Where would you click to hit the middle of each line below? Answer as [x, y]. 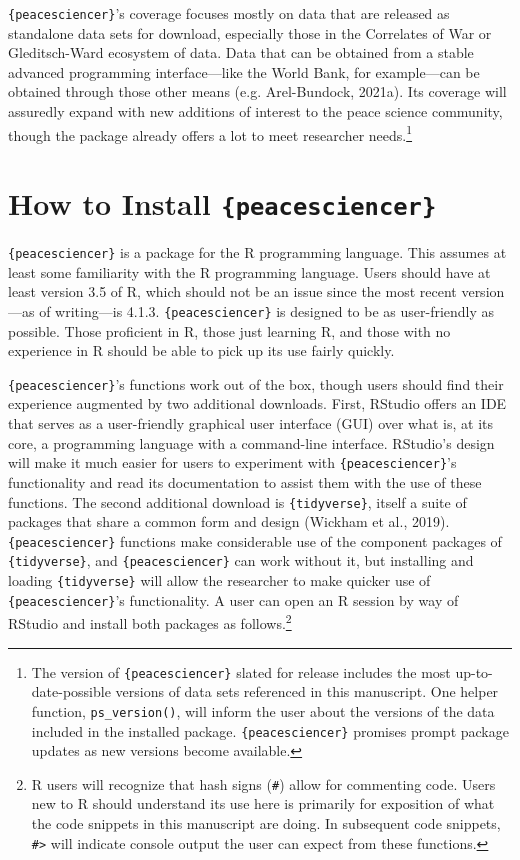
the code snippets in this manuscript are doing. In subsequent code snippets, [266, 823]
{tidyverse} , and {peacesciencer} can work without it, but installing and [241, 560]
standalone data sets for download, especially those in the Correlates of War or [250, 32]
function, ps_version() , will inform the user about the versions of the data [263, 710]
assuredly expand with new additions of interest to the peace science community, [255, 111]
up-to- [474, 671]
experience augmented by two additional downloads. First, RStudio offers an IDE [257, 403]
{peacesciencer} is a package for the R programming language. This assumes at [257, 252]
